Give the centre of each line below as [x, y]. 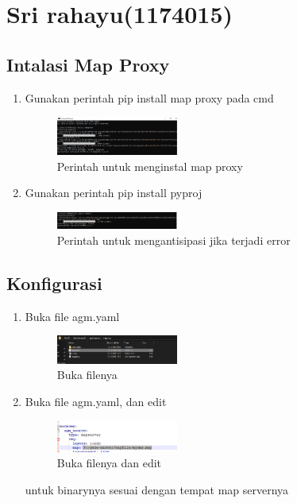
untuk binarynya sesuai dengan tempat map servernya [157, 489]
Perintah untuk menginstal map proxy [150, 166]
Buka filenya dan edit [109, 463]
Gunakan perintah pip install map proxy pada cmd [149, 97]
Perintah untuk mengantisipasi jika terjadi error [174, 240]
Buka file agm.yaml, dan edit [96, 401]
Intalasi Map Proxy [88, 64]
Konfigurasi [54, 282]
